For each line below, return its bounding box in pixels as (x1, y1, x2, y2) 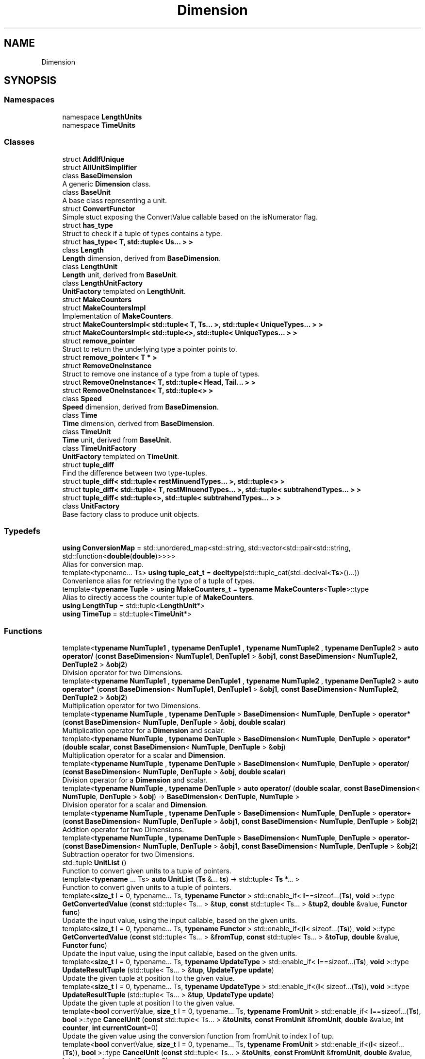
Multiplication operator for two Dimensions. (62, 701, 200, 710)
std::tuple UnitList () (62, 858, 127, 867)
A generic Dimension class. (62, 179, 151, 188)
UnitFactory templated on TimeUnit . (62, 452, 180, 461)
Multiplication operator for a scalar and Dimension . (62, 751, 226, 760)
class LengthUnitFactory (62, 278, 143, 287)
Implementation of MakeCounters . (62, 311, 173, 320)
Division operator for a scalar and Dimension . (62, 801, 208, 809)
